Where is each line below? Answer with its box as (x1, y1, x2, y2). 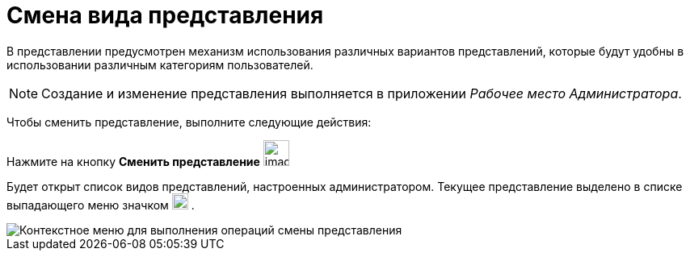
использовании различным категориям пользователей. (6, 57, 313, 72)
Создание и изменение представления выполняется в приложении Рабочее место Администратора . (41, 85, 682, 102)
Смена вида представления (6, 2, 324, 29)
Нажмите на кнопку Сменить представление (6, 154, 260, 168)
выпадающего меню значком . (6, 197, 195, 212)
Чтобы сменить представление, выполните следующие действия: (6, 114, 372, 129)
